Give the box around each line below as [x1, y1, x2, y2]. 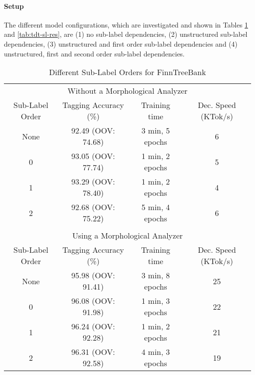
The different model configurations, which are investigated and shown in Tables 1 [4, 19, 248, 29]
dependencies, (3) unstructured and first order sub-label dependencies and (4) [4, 38, 238, 49]
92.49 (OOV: [71, 125, 115, 136]
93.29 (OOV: [71, 176, 115, 187]
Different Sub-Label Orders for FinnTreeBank [49, 66, 206, 78]
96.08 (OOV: [71, 295, 115, 307]
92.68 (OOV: [71, 201, 115, 213]
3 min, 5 [141, 125, 170, 136]
